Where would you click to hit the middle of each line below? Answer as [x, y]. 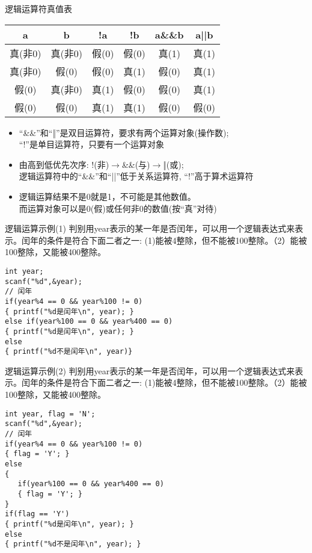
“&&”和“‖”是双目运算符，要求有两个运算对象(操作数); [124, 132]
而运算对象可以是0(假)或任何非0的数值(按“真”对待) [118, 208]
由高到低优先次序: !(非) [64, 164]
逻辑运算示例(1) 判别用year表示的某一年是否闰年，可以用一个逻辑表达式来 [150, 228]
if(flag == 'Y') [37, 514]
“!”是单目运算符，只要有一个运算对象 [91, 144]
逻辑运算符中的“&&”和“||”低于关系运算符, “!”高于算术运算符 [136, 176]
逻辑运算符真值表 [38, 8]
